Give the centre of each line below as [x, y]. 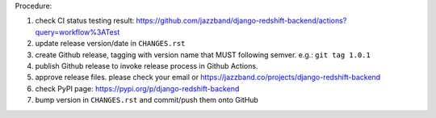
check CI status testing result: [85, 21]
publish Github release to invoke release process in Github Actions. [147, 65]
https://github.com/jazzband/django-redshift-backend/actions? [241, 21]
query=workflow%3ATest [78, 32]
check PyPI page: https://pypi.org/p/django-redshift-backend [137, 88]
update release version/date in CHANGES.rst [110, 44]
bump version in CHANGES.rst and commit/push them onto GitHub [147, 100]
